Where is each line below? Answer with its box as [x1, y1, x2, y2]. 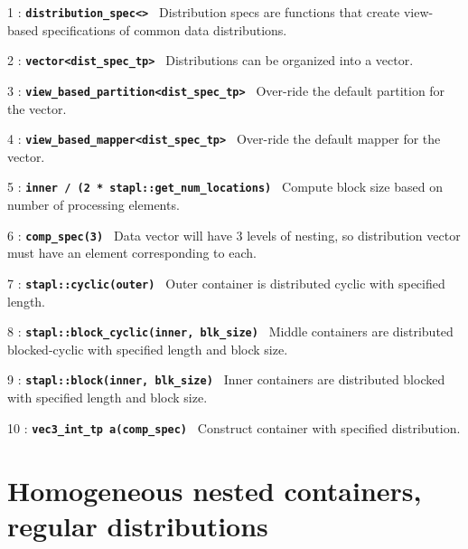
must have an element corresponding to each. [7, 243, 257, 262]
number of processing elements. [7, 195, 180, 214]
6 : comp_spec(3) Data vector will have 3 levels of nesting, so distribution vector [7, 225, 461, 244]
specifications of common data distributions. [42, 20, 287, 39]
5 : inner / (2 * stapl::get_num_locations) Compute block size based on [7, 177, 443, 196]
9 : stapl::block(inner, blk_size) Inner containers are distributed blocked [7, 370, 445, 389]
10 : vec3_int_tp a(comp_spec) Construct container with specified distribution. [7, 418, 461, 437]
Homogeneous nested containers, [7, 471, 422, 508]
